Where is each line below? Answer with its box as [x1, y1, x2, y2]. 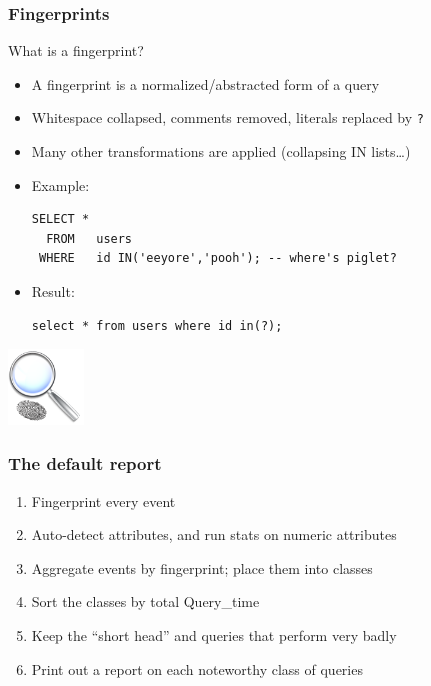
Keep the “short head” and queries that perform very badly [31, 624, 397, 645]
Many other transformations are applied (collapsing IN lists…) [31, 141, 411, 162]
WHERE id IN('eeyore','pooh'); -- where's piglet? [38, 251, 397, 266]
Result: [31, 281, 75, 302]
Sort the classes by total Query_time [31, 591, 260, 612]
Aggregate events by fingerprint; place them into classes [31, 557, 373, 578]
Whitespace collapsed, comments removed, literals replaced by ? [31, 107, 424, 128]
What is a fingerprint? [8, 40, 144, 61]
